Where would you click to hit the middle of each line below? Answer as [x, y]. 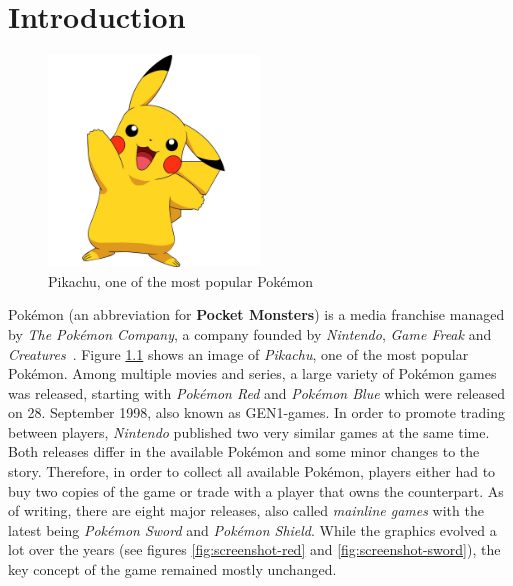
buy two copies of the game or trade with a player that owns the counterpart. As [256, 490]
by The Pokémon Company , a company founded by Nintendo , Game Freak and [250, 333]
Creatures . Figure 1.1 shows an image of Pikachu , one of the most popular [238, 353]
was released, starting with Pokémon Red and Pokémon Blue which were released [256, 392]
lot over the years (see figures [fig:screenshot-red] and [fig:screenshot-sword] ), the [254, 549]
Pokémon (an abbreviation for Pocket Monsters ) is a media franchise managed [256, 314]
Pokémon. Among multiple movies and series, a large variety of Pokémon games [252, 373]
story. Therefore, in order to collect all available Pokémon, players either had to [252, 471]
